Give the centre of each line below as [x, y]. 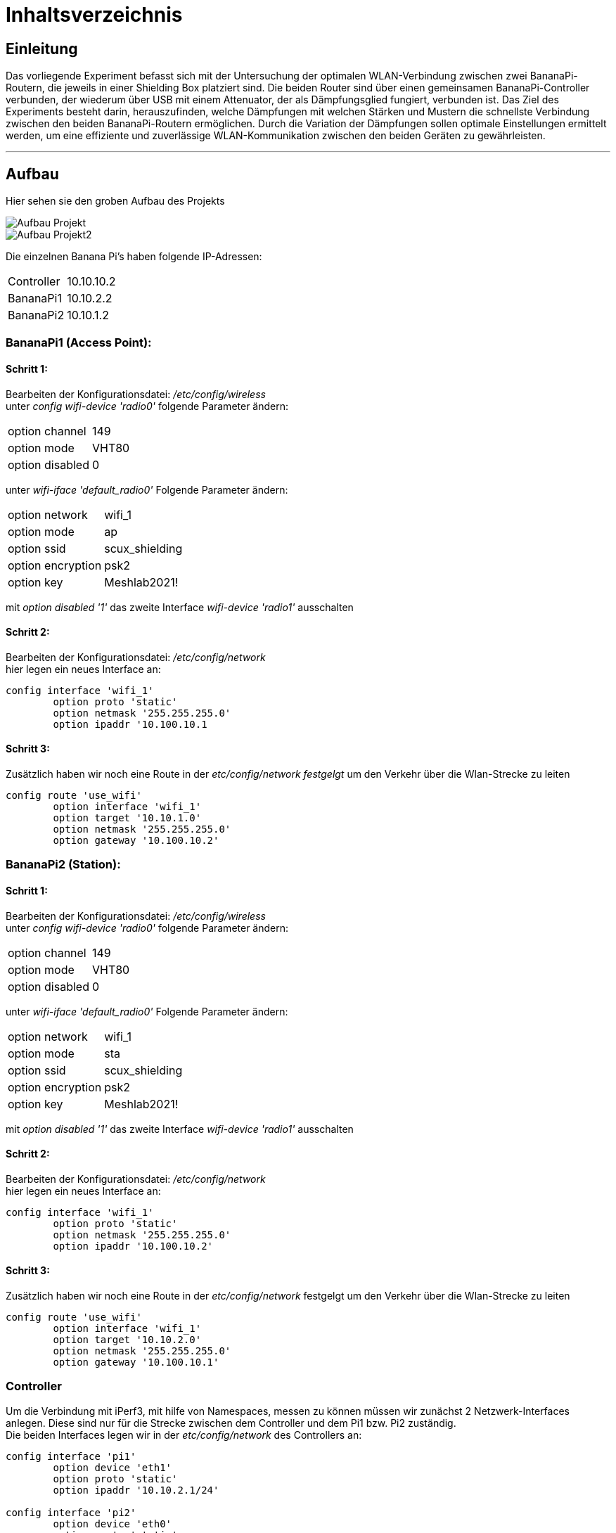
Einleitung [42, 49]
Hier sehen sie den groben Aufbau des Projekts [115, 201]
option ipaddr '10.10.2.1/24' [136, 1490]
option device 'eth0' [113, 1524]
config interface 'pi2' [71, 1512]
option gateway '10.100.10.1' [136, 1362]
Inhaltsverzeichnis [94, 15]
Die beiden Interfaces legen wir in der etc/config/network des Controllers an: [184, 1435]
